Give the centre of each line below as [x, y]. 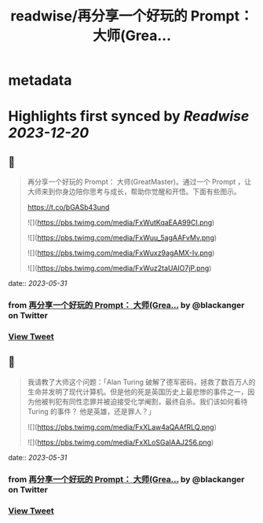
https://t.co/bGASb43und [68, 207]
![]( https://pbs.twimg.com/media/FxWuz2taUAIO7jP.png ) [119, 269]
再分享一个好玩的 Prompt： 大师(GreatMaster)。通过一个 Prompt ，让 [139, 182]
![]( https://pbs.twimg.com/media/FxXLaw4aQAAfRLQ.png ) [122, 427]
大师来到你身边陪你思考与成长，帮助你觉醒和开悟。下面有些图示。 [134, 192]
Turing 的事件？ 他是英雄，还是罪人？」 [91, 411]
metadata [40, 80]
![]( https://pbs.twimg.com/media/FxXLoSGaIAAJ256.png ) [121, 442]
